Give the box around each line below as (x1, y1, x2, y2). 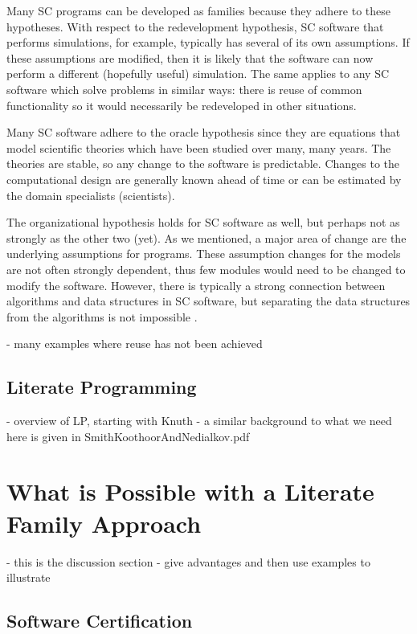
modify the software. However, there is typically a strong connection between (6, 276, 386, 293)
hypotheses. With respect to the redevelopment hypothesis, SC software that (6, 18, 384, 35)
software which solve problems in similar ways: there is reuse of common (6, 80, 362, 97)
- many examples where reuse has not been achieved (6, 335, 263, 352)
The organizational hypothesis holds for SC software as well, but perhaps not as (6, 214, 400, 231)
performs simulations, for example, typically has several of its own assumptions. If (6, 34, 410, 51)
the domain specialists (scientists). (6, 186, 175, 203)
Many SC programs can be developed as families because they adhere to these (6, 2, 391, 18)
